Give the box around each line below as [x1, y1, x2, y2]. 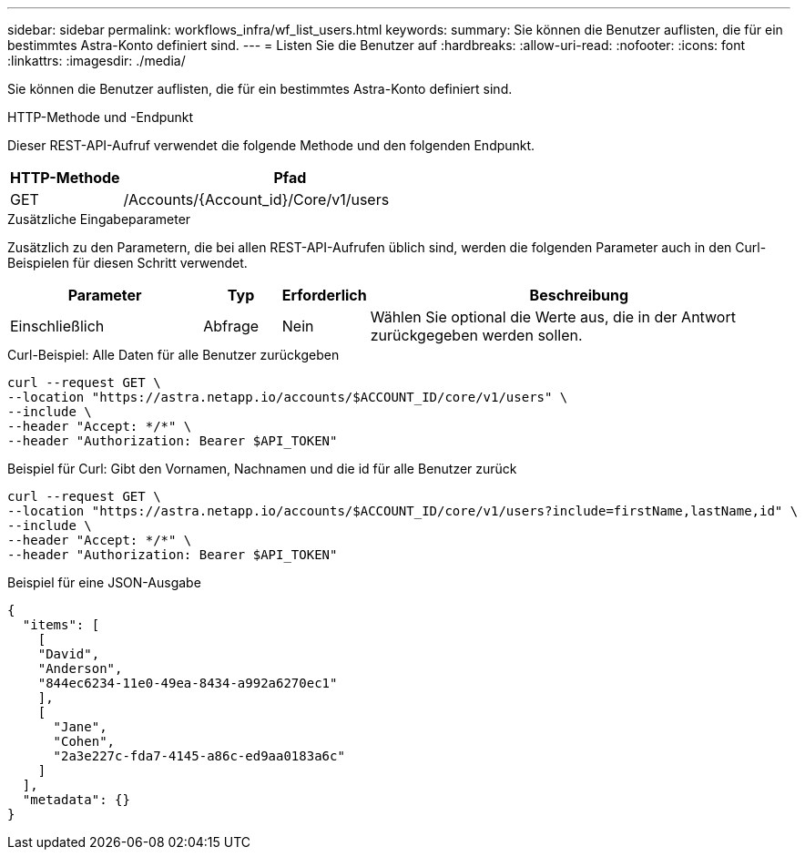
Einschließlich [10, 317, 105, 335]
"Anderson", [37, 661, 123, 676]
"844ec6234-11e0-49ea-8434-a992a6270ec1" [37, 676, 338, 690]
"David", [37, 647, 100, 661]
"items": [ [22, 617, 100, 632]
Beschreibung [529, 286, 629, 304]
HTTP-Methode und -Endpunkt [7, 109, 194, 125]
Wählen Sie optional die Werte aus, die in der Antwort [370, 308, 736, 326]
